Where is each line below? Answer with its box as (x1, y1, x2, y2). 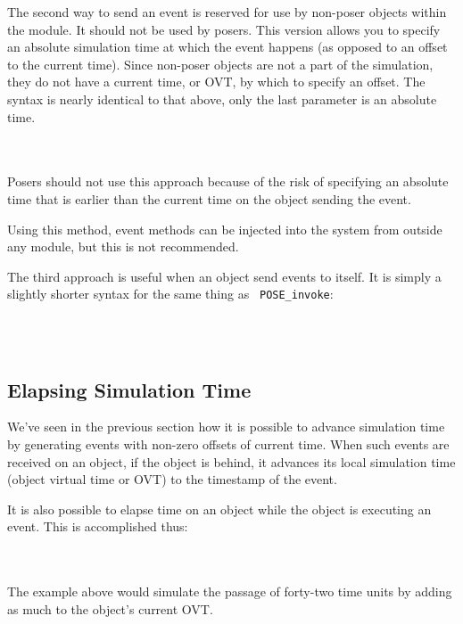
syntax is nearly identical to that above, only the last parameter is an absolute (7, 89, 437, 108)
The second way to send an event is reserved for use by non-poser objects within (7, 3, 447, 21)
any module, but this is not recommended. (7, 237, 239, 256)
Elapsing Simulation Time (7, 375, 252, 403)
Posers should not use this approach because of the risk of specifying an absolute (7, 172, 449, 191)
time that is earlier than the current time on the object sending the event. (7, 189, 411, 208)
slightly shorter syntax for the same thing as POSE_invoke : (7, 284, 334, 303)
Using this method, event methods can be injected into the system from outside (7, 219, 442, 238)
